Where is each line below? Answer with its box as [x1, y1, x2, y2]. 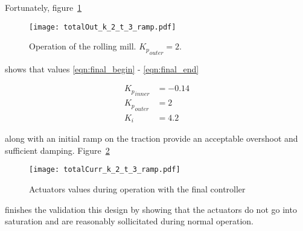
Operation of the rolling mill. [29, 40, 136, 52]
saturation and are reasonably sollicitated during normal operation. [5, 215, 254, 227]
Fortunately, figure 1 [5, 1, 82, 13]
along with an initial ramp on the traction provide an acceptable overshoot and [5, 132, 298, 145]
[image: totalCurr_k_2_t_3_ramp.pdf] [29, 165, 180, 174]
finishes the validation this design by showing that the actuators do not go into [5, 203, 297, 215]
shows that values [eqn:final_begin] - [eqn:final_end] [5, 62, 199, 75]
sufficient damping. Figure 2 [5, 144, 110, 156]
